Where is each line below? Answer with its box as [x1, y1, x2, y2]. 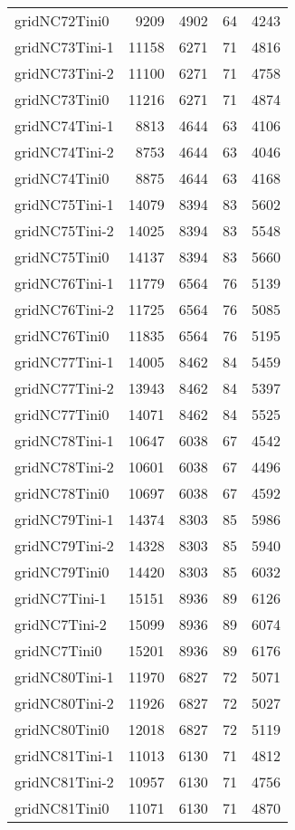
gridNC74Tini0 [14, 167, 109, 188]
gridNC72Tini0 [14, 10, 109, 31]
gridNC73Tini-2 [14, 62, 114, 83]
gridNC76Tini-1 [14, 272, 114, 293]
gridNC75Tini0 [14, 246, 109, 267]
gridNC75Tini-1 [14, 194, 114, 215]
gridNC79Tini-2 [14, 535, 114, 556]
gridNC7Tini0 [14, 640, 102, 661]
